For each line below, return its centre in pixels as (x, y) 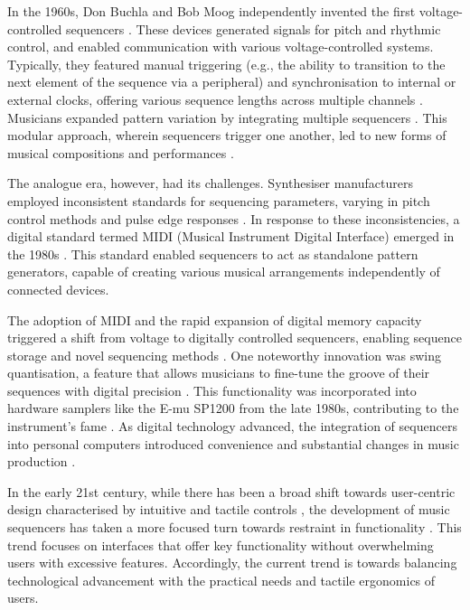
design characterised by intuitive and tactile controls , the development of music (229, 509)
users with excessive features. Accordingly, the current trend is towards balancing (232, 563)
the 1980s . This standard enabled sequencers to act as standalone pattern (213, 253)
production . (42, 461)
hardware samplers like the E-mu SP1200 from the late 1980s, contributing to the (233, 408)
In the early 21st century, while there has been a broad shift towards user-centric (231, 491)
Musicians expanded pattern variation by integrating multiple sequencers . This (227, 117)
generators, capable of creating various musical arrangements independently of (224, 272)
